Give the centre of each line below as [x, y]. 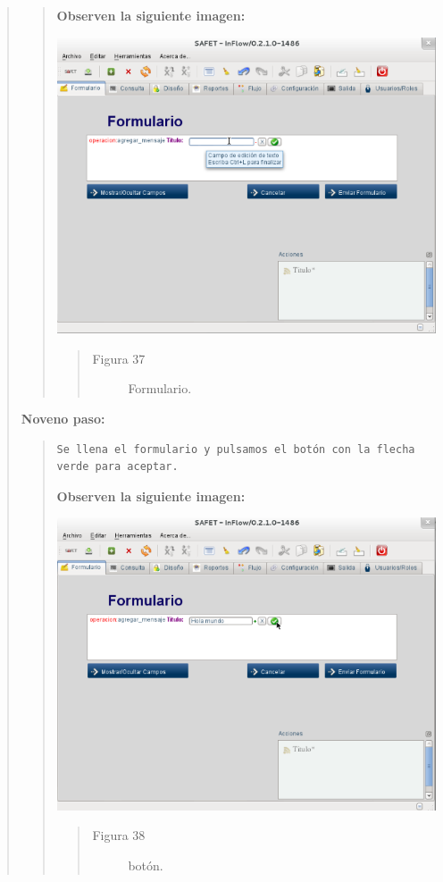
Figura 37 [119, 358]
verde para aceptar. [117, 467]
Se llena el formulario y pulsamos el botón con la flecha [236, 449]
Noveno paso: [63, 418]
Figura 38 [119, 835]
